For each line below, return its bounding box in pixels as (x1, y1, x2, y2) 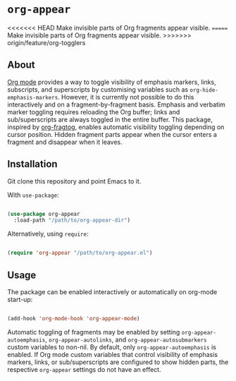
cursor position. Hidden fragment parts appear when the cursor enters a (7, 130, 217, 138)
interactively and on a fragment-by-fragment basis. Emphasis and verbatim (7, 100, 225, 109)
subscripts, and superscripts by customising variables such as (7, 85, 189, 94)
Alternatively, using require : (7, 229, 89, 238)
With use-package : (7, 190, 59, 199)
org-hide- (190, 86, 218, 94)
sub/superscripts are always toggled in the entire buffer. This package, (7, 115, 213, 123)
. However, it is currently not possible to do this (57, 92, 194, 101)
